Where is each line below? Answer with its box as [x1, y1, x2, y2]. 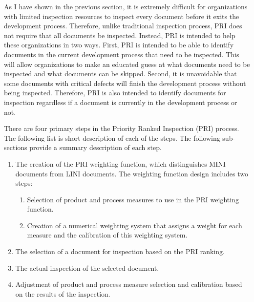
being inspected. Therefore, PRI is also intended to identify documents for [4, 87, 226, 98]
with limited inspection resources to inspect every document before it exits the [4, 11, 239, 21]
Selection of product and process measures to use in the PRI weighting [27, 194, 239, 204]
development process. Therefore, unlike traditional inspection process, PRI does [4, 21, 242, 31]
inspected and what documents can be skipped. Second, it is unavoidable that [4, 68, 237, 79]
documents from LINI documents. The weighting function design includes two [15, 168, 248, 178]
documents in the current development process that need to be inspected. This [4, 49, 239, 59]
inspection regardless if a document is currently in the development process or [4, 97, 237, 107]
